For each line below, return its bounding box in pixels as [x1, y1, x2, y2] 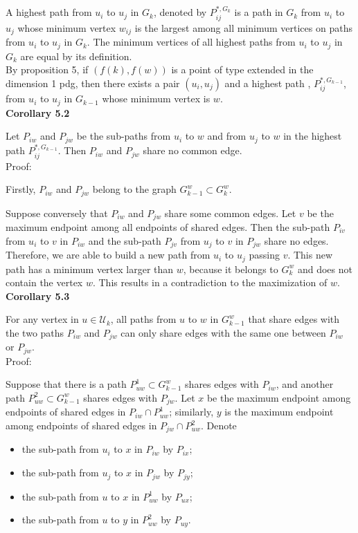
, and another [276, 377, 334, 391]
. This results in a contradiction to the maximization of [92, 275, 328, 290]
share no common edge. [143, 143, 242, 158]
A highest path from [6, 5, 92, 19]
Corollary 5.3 [6, 288, 70, 303]
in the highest [283, 129, 342, 143]
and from [207, 129, 247, 143]
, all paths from [110, 312, 177, 326]
